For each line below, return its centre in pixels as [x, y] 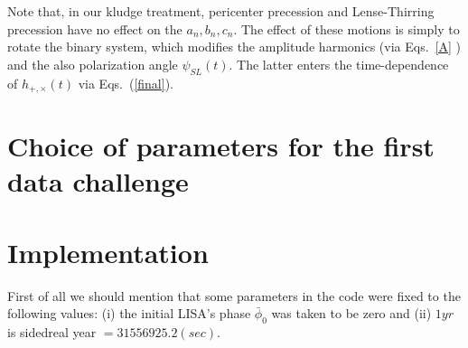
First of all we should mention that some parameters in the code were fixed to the [234, 295]
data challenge [98, 181]
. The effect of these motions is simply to [346, 28]
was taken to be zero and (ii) [351, 313]
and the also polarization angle [93, 64]
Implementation [108, 252]
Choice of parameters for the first [221, 146]
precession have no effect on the [95, 28]
